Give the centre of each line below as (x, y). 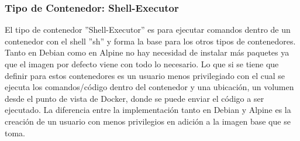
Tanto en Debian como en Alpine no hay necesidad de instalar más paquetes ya (147, 52)
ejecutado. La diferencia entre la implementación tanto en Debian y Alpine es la (148, 110)
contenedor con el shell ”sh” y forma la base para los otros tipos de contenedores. (150, 41)
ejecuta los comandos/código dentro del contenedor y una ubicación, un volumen (149, 87)
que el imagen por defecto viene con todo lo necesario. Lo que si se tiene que (142, 64)
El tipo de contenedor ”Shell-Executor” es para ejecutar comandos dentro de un (148, 30)
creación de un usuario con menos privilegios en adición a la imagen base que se (148, 121)
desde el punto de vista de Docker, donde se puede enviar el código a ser (135, 98)
